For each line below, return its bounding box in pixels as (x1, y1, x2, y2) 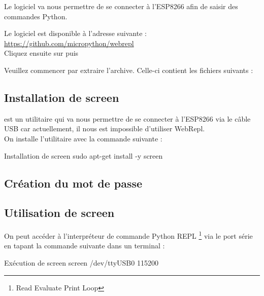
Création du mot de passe (4, 175, 143, 191)
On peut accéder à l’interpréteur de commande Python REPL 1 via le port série (4, 229, 253, 241)
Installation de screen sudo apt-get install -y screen (4, 150, 163, 161)
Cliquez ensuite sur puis (4, 48, 79, 58)
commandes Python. (4, 11, 68, 21)
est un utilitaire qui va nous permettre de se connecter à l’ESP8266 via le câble (4, 113, 251, 124)
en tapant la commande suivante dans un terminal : (4, 240, 165, 251)
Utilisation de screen (4, 205, 115, 220)
